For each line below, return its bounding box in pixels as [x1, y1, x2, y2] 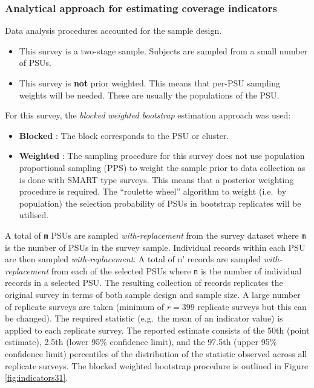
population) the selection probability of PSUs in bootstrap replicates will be [19, 196, 301, 209]
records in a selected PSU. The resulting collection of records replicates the [5, 276, 283, 289]
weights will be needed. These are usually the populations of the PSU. [19, 88, 280, 101]
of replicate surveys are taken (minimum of [5, 300, 165, 312]
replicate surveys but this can [197, 300, 307, 312]
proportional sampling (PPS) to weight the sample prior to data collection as [19, 161, 306, 173]
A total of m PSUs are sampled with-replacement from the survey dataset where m [5, 228, 306, 241]
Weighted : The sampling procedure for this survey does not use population [19, 149, 305, 162]
